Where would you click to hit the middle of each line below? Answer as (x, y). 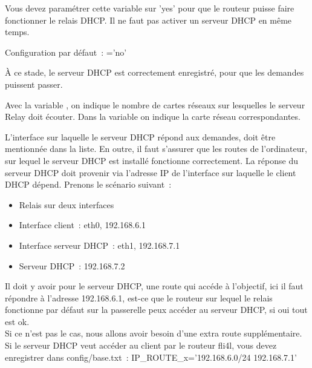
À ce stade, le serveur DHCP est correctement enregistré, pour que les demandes (154, 72)
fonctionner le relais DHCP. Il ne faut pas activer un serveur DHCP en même (148, 20)
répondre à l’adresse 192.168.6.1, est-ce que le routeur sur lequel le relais (139, 297)
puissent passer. (34, 84)
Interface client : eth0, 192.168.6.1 (83, 225)
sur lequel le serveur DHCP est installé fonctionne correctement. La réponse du (151, 160)
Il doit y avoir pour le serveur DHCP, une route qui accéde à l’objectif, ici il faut (154, 286)
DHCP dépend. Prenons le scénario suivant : (88, 184)
